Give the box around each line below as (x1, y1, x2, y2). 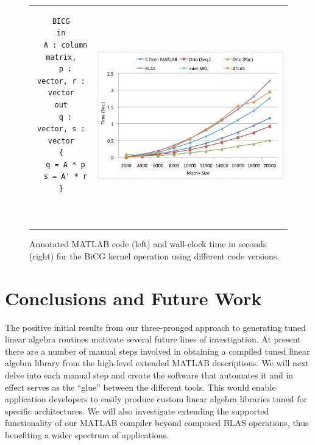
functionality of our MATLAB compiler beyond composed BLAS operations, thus (5, 416, 309, 429)
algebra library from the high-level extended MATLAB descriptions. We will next (5, 356, 309, 369)
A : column (43, 40, 88, 49)
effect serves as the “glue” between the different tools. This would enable (5, 380, 276, 393)
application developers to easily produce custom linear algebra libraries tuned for (5, 393, 308, 405)
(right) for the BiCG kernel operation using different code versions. (29, 249, 280, 262)
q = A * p (46, 160, 85, 169)
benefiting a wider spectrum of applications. (5, 429, 169, 441)
